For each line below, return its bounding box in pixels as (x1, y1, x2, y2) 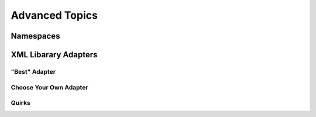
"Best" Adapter (11, 67, 56, 75)
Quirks (11, 99, 30, 107)
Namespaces (11, 31, 60, 41)
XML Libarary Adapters (11, 50, 98, 60)
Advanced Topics (11, 9, 98, 22)
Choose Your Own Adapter (11, 83, 88, 91)
